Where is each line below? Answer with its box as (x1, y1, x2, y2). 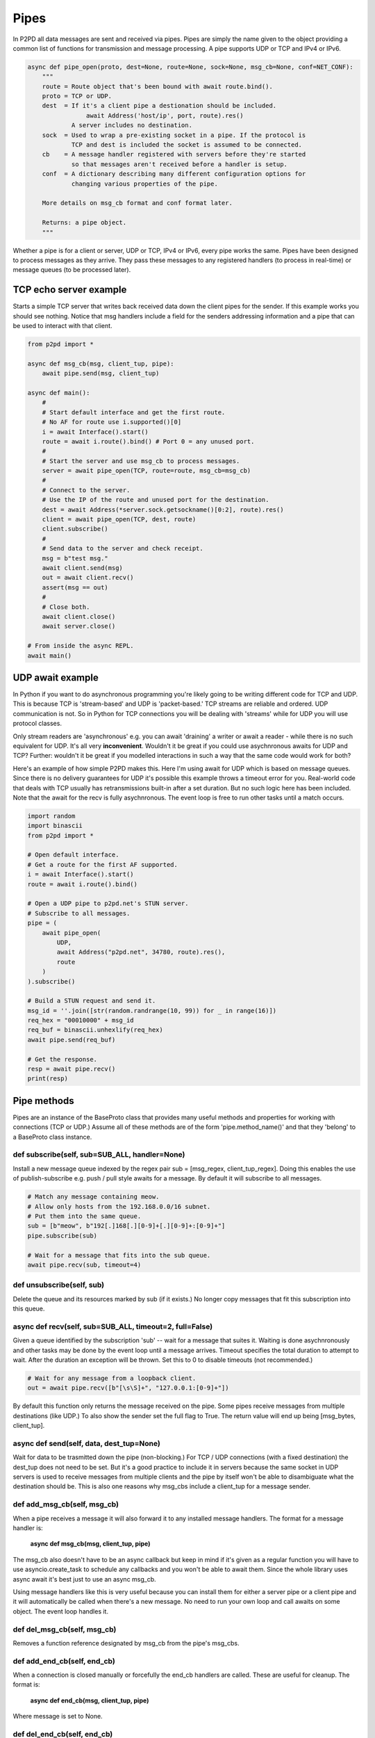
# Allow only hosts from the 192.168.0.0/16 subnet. (27, 1203, 211, 1210)
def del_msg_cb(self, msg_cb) (12, 1624, 117, 1634)
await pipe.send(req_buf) (27, 1036, 116, 1043)
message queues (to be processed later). (12, 266, 131, 274)
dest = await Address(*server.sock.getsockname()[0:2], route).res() (42, 505, 284, 514)
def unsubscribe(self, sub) (12, 1280, 105, 1290)
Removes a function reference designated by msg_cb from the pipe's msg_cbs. (12, 1639, 240, 1647)
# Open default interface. (27, 851, 119, 859)
